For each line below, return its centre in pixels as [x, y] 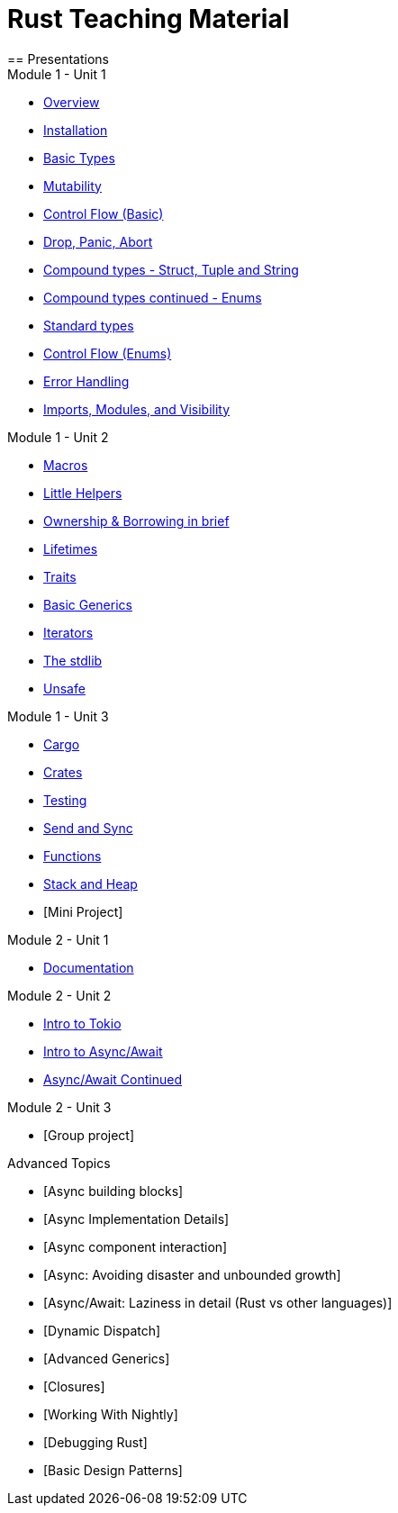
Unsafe [64, 688]
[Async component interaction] [136, 1246]
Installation [76, 130]
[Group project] [89, 1135]
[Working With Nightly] [111, 1414]
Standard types [89, 325]
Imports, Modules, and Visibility [137, 409]
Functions [72, 856]
